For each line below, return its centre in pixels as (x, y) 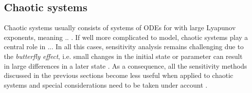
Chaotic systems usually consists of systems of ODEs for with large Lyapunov (120, 28)
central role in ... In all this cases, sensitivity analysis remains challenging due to (124, 46)
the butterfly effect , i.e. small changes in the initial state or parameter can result (123, 56)
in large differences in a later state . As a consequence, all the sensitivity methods (126, 65)
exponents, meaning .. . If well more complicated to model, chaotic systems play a (126, 37)
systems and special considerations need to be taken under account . (106, 84)
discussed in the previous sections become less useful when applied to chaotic (119, 75)
